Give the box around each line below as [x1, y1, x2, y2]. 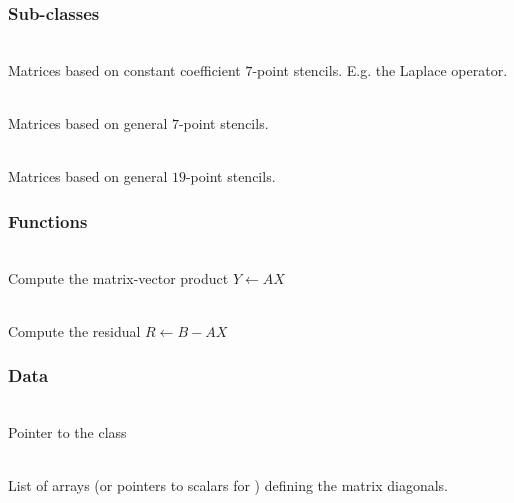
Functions [8, 208, 88, 233]
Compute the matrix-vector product [8, 267, 229, 288]
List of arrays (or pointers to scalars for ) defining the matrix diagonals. [8, 475, 449, 496]
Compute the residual [8, 320, 141, 341]
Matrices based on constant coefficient [8, 59, 241, 80]
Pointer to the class [8, 422, 127, 443]
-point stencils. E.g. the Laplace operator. [252, 59, 508, 80]
